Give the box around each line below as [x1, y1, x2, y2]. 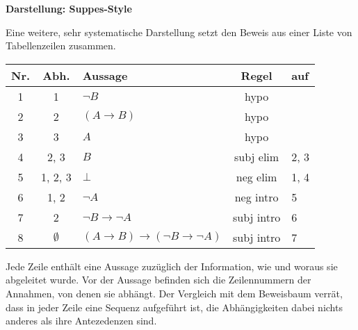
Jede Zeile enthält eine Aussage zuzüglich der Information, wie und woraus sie [6, 258, 338, 273]
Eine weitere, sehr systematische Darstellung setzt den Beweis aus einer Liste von [6, 24, 352, 39]
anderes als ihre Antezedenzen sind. [6, 313, 157, 328]
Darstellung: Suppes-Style [6, 1, 132, 15]
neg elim [236, 168, 277, 185]
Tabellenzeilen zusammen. [6, 38, 116, 53]
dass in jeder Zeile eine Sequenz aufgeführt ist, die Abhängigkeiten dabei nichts [6, 299, 343, 314]
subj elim [234, 148, 279, 165]
